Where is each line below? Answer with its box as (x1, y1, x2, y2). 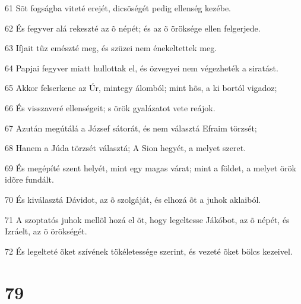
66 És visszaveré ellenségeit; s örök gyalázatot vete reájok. (5, 101, 216, 114)
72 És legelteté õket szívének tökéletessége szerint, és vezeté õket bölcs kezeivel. (5, 245, 293, 257)
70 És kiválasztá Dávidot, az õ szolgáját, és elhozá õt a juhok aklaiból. (5, 193, 261, 205)
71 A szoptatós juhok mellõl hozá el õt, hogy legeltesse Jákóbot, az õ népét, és (5, 213, 290, 225)
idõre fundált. (5, 173, 54, 186)
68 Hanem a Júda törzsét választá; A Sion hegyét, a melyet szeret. (5, 142, 246, 154)
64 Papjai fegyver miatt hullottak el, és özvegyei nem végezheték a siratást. (5, 61, 278, 74)
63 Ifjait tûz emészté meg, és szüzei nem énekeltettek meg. (5, 42, 217, 54)
